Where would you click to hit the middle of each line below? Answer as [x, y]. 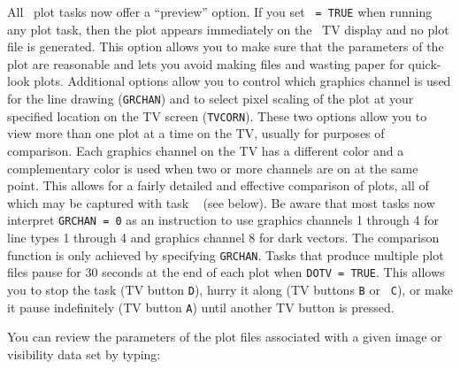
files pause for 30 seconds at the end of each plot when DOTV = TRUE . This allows [226, 272]
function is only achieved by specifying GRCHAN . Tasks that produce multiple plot [226, 254]
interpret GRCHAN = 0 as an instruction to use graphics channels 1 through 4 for [223, 220]
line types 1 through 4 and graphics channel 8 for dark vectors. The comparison [223, 238]
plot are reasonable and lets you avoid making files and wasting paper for [206, 63]
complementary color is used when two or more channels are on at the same [213, 168]
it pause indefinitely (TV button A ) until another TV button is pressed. [201, 307]
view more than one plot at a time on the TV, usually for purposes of [196, 133]
